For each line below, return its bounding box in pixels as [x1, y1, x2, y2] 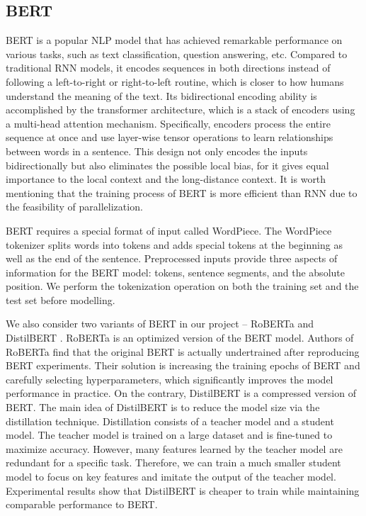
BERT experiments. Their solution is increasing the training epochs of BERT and [6, 358, 360, 373]
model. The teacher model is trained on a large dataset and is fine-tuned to [6, 427, 333, 442]
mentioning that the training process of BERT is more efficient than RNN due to [6, 185, 358, 200]
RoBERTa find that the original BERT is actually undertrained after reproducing [6, 344, 360, 359]
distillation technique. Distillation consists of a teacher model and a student [6, 413, 334, 428]
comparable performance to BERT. [6, 497, 158, 512]
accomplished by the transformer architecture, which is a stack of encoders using [6, 102, 355, 117]
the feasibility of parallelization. [6, 199, 143, 214]
